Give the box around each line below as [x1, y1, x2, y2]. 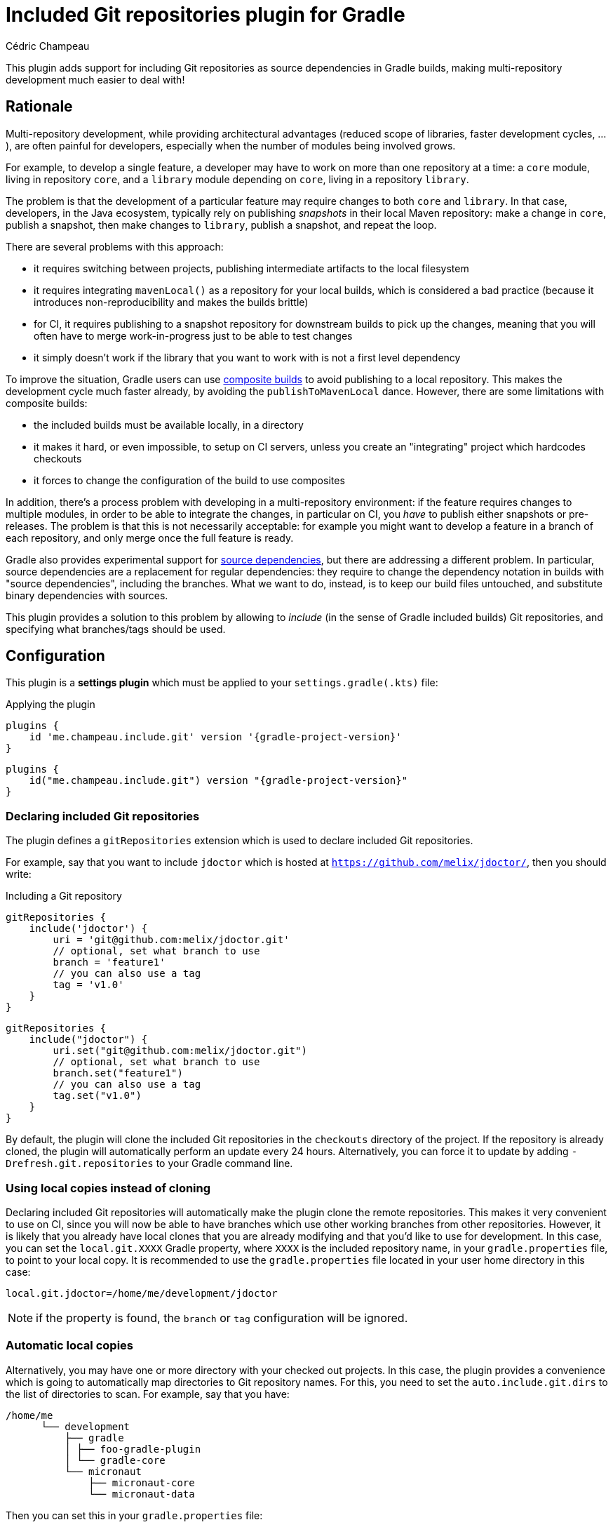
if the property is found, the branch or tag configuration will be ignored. [36, 1310, 408, 1325]
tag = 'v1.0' [53, 979, 124, 991]
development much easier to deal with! [6, 73, 185, 86]
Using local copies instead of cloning [6, 1180, 211, 1195]
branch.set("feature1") [53, 1067, 183, 1079]
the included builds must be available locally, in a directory [34, 418, 304, 431]
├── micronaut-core [88, 1476, 195, 1488]
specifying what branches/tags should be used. [6, 622, 226, 635]
